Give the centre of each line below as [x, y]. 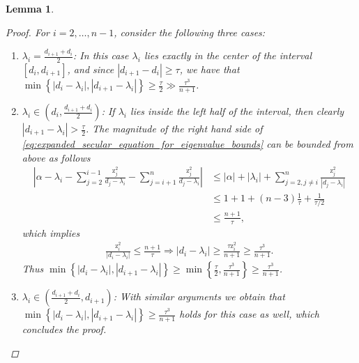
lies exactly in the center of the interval [228, 55]
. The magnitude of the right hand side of [174, 129]
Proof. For [28, 32]
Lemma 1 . [30, 8]
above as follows [56, 157]
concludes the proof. [64, 329]
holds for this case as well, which [249, 314]
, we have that [209, 69]
